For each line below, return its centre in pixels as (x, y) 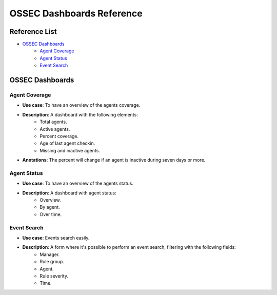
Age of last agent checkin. (67, 143)
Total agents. (53, 122)
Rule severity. (54, 276)
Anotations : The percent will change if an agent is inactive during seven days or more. (114, 160)
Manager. (50, 254)
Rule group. (52, 262)
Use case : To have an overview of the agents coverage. (81, 105)
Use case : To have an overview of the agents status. (78, 183)
